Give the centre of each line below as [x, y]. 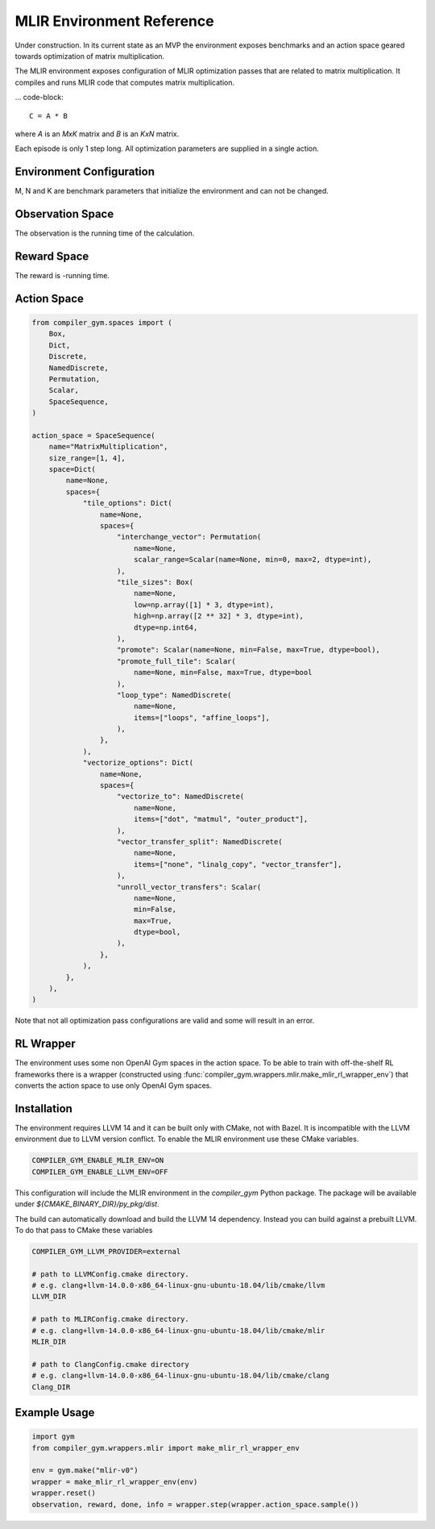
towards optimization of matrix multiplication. [90, 56]
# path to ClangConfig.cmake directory [110, 1364]
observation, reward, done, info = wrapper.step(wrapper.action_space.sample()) [195, 1504]
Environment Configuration [85, 172]
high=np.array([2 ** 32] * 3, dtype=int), [219, 616]
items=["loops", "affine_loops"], [201, 717]
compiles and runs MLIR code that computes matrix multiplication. [125, 82]
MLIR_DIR [49, 1342]
